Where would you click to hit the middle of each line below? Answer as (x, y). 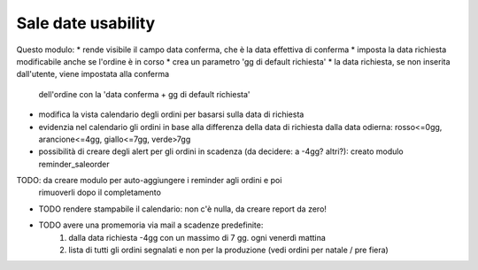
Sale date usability (86, 23)
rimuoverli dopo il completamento (100, 193)
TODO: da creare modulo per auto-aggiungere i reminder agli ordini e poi (149, 181)
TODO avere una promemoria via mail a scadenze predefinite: (151, 225)
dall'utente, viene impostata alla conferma (93, 74)
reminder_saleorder (74, 164)
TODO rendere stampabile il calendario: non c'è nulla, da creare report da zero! (183, 209)
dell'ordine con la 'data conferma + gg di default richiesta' (144, 94)
